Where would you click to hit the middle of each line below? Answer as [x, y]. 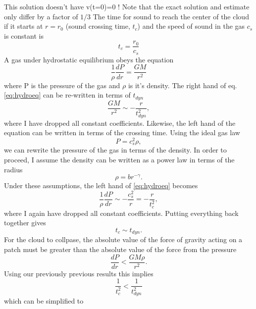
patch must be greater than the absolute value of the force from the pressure [120, 249]
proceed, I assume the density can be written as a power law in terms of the [119, 160]
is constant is [24, 35]
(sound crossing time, [98, 26]
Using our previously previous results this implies [79, 273]
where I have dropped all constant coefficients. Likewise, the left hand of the [120, 123]
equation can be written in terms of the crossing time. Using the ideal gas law [122, 132]
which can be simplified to [44, 301]
